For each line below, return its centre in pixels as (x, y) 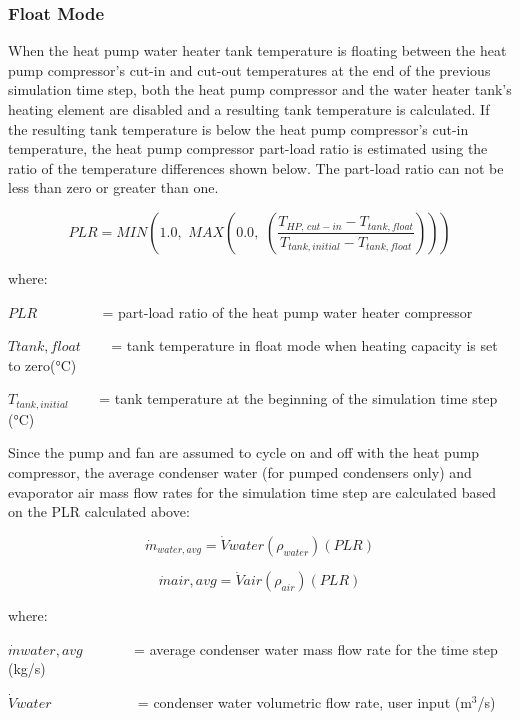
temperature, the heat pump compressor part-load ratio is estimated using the (248, 148)
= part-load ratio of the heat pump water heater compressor (287, 311)
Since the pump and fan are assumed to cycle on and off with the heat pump (244, 452)
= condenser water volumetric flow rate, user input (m (304, 701)
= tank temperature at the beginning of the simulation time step (298, 398)
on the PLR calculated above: (99, 511)
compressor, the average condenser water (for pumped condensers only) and (240, 471)
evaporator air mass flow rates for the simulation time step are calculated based (252, 491)
